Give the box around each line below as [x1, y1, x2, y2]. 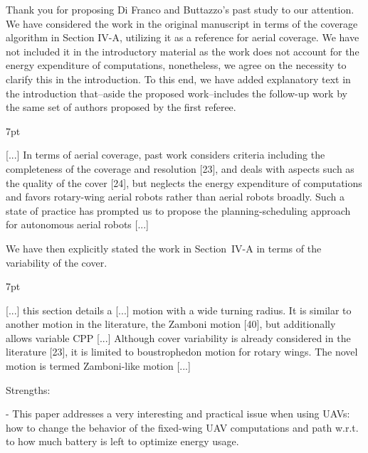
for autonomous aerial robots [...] [6, 217, 149, 232]
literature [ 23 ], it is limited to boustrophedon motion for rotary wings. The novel [6, 344, 358, 359]
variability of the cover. [6, 255, 107, 270]
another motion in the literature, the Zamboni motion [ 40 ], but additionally [6, 316, 336, 331]
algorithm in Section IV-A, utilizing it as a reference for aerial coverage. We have [6, 30, 359, 45]
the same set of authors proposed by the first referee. [6, 100, 236, 114]
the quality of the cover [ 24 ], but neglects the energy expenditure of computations [6, 175, 362, 190]
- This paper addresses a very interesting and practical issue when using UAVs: [6, 406, 350, 421]
